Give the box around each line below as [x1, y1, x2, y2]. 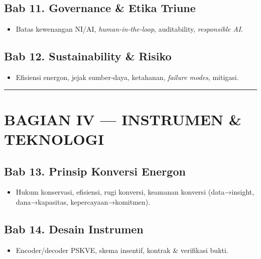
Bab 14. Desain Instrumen [4, 221, 144, 236]
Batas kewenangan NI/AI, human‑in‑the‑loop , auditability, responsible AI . [16, 24, 243, 34]
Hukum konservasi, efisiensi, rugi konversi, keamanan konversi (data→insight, [16, 187, 254, 197]
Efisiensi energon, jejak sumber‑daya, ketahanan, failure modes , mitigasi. [16, 72, 239, 82]
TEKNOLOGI [4, 128, 104, 149]
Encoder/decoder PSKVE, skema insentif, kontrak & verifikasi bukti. [16, 244, 228, 255]
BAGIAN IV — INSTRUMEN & [4, 109, 241, 129]
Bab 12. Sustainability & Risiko [4, 48, 172, 64]
